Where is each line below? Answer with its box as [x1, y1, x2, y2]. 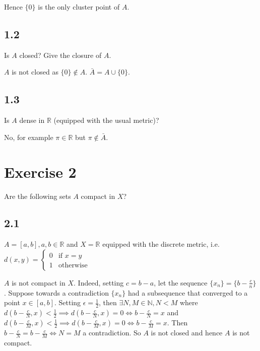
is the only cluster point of [38, 2, 120, 12]
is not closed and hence [151, 327, 223, 338]
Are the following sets [4, 190, 71, 201]
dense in [19, 115, 45, 125]
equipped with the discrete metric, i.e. [102, 239, 220, 249]
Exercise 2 [4, 161, 77, 182]
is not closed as [12, 66, 58, 77]
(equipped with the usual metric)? [53, 115, 159, 125]
